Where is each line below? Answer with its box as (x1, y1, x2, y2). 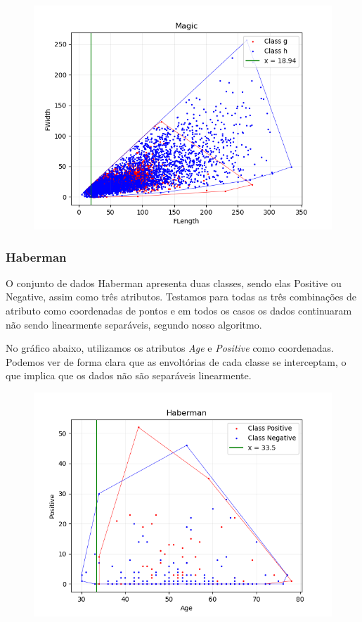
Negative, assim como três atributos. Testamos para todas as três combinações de (6, 289, 356, 304)
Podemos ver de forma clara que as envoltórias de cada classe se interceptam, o (6, 354, 347, 369)
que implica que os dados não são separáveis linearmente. (6, 368, 252, 383)
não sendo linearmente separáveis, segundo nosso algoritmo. (6, 317, 262, 331)
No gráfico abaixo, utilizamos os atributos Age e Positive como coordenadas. (6, 341, 334, 355)
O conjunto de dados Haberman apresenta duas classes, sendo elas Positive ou (6, 275, 342, 290)
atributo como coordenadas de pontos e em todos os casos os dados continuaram (6, 303, 352, 317)
